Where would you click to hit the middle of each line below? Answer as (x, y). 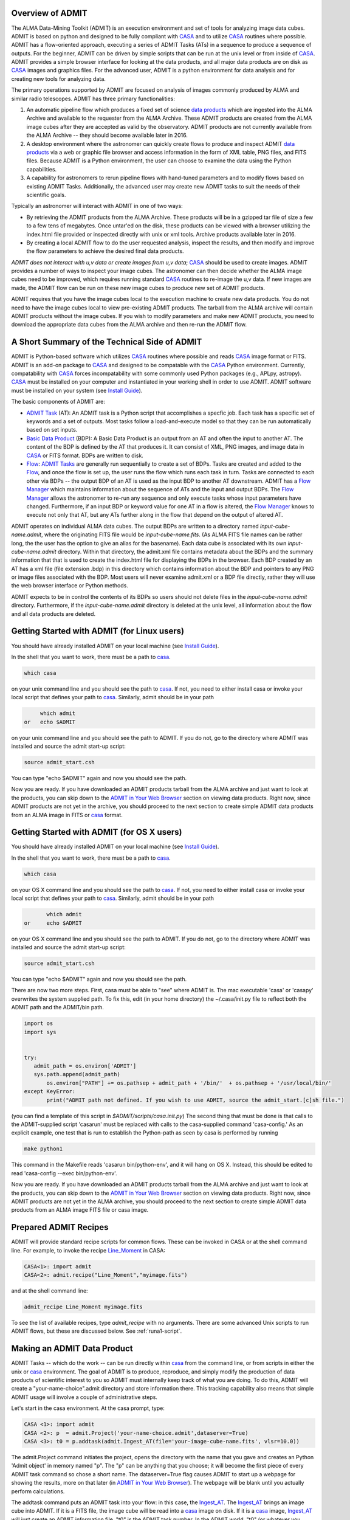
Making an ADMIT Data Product (72, 1349)
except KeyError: (50, 1092)
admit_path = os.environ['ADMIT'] (85, 1066)
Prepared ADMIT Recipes (60, 1227)
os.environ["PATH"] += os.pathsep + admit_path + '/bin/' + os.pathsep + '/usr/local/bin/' (189, 1083)
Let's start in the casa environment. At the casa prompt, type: (88, 1408)
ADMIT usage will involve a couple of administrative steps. (84, 1397)
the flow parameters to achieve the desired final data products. (105, 251)
